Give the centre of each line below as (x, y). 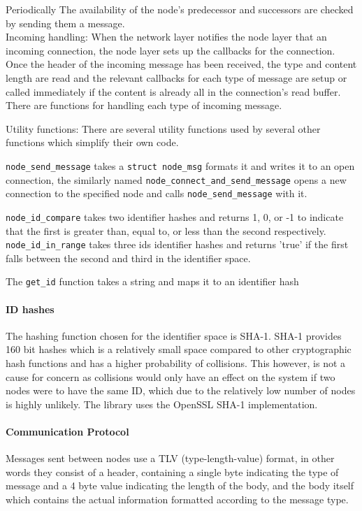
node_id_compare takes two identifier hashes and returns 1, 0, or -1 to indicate (175, 216)
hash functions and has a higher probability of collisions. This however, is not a (176, 363)
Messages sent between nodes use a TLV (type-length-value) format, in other (170, 458)
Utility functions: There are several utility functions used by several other (163, 128)
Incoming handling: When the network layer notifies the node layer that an (166, 37)
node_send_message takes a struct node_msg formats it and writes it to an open (180, 165)
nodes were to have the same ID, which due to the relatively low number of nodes (181, 390)
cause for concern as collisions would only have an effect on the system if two (171, 376)
